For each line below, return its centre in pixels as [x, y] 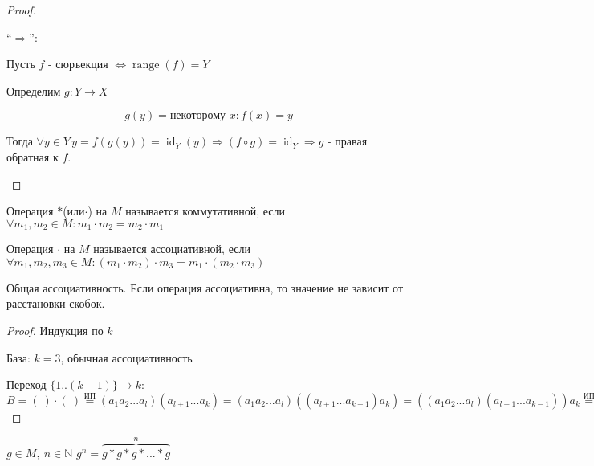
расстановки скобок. [56, 303]
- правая [348, 141]
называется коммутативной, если [205, 211]
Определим [34, 90]
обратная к [33, 156]
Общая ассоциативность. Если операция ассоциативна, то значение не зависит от [205, 287]
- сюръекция [78, 64]
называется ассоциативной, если [172, 249]
